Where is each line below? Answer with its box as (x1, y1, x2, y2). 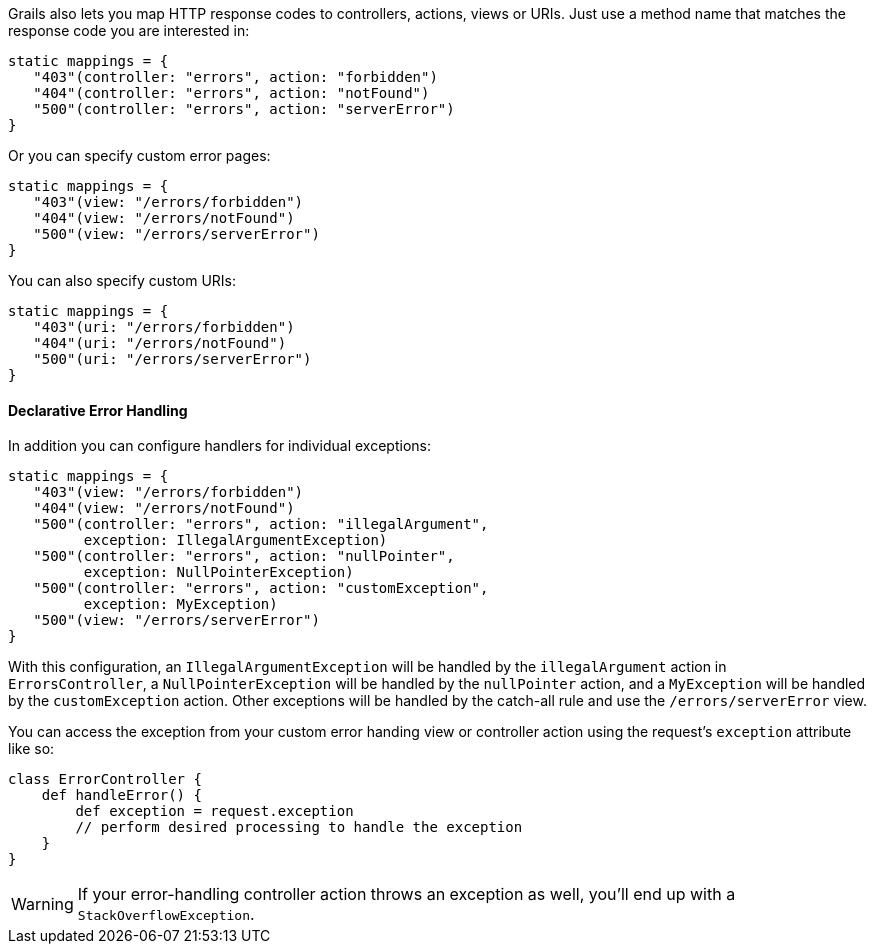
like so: (8, 740, 55, 758)
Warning (11, 894, 74, 915)
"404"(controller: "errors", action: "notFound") (33, 85, 430, 101)
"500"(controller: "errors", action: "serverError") (33, 101, 455, 117)
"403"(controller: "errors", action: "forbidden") (33, 69, 438, 85)
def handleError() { (41, 787, 202, 804)
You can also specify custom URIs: (8, 272, 237, 289)
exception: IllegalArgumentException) (83, 532, 388, 549)
